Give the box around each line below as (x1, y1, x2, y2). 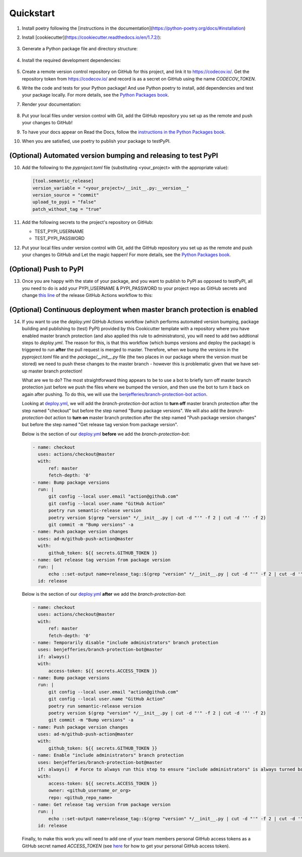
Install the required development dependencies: (22, 57, 121, 63)
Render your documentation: (22, 101, 82, 107)
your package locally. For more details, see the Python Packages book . (22, 92, 170, 98)
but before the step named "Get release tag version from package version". (22, 422, 178, 428)
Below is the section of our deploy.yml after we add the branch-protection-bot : (22, 591, 186, 597)
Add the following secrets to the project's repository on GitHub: (22, 219, 154, 225)
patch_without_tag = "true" (32, 206, 102, 212)
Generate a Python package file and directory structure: (22, 46, 138, 52)
